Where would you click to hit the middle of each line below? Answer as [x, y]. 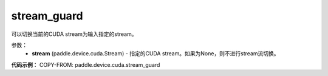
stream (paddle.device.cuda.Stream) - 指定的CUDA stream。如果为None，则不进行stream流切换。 [155, 54]
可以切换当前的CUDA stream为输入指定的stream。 [74, 34]
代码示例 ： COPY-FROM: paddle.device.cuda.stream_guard [86, 64]
